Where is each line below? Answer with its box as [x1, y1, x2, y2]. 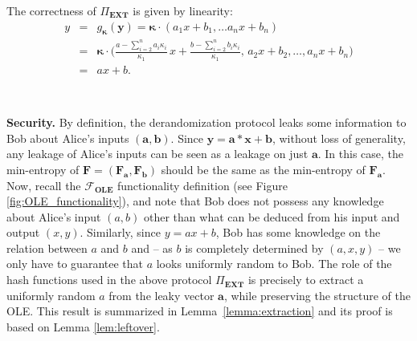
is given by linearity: [133, 2, 233, 18]
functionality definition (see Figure [117, 177, 288, 193]
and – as [131, 239, 173, 256]
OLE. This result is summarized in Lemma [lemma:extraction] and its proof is [6, 302, 393, 319]
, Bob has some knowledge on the [215, 224, 381, 241]
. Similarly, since [80, 224, 161, 241]
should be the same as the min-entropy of [161, 160, 366, 177]
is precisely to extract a [247, 271, 364, 288]
